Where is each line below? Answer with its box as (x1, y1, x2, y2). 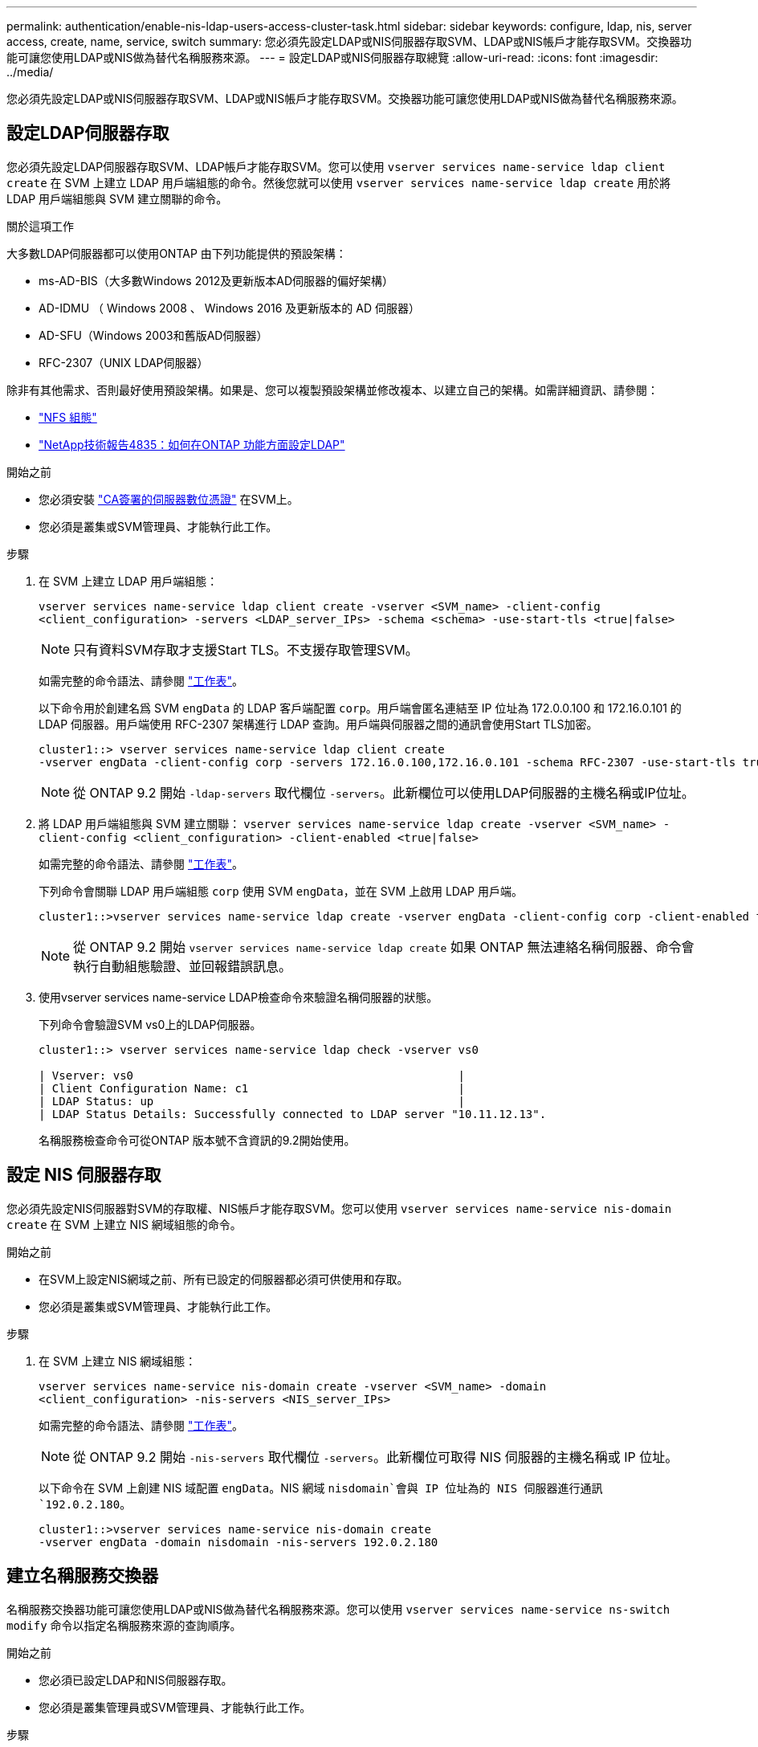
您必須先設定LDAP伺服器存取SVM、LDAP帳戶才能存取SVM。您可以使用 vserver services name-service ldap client (6, 159, 666, 173)
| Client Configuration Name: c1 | (39, 1081, 466, 1095)
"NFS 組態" (39, 410, 97, 424)
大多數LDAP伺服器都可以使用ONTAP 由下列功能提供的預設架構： (6, 246, 347, 260)
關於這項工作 (6, 218, 74, 233)
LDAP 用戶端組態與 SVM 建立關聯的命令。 (6, 191, 228, 206)
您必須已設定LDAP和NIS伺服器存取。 (39, 1672, 233, 1687)
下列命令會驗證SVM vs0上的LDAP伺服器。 (39, 1017, 262, 1031)
